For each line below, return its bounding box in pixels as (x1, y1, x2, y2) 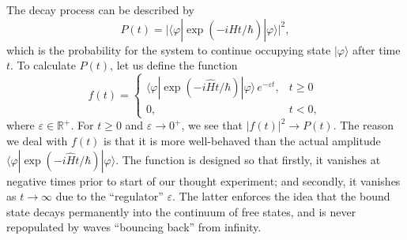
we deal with (6, 132, 68, 148)
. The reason (333, 117, 394, 133)
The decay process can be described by (6, 2, 194, 17)
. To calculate (10, 57, 76, 73)
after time (352, 41, 401, 58)
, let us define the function (110, 57, 238, 73)
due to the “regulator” (55, 188, 164, 204)
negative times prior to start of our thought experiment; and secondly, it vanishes (6, 172, 401, 189)
